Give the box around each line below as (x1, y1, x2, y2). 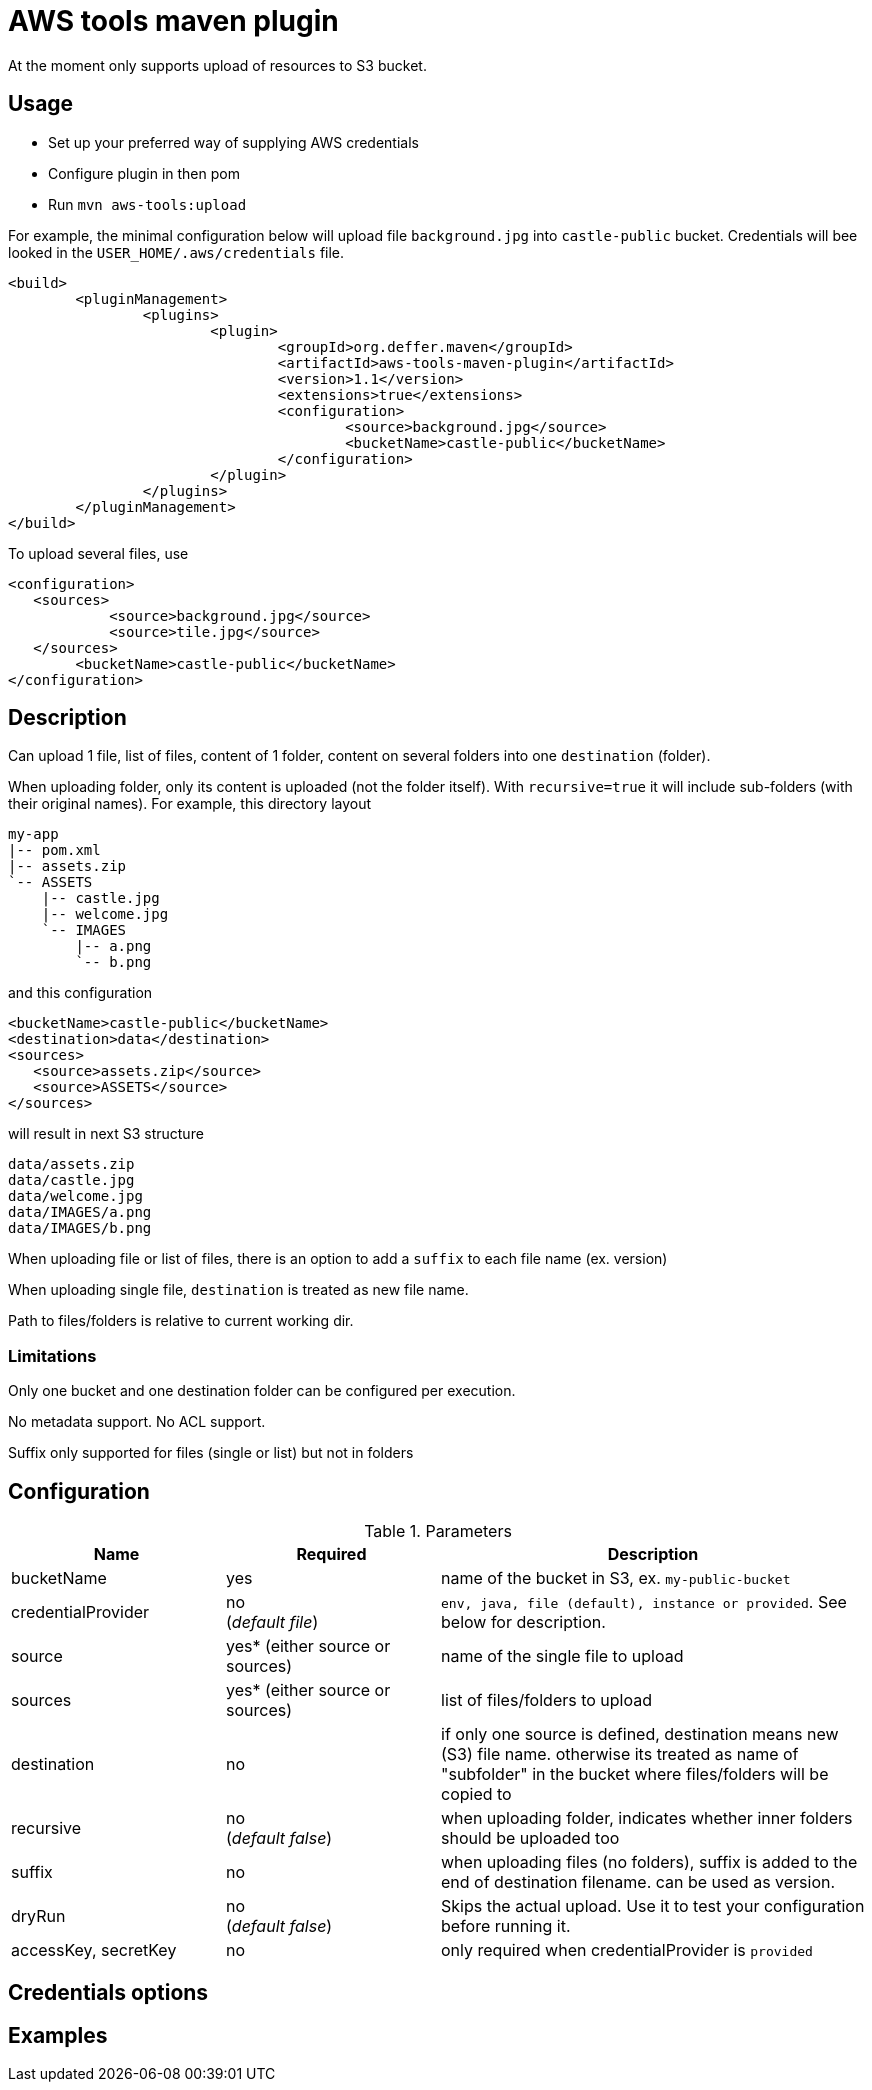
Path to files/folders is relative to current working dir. (8, 1312, 354, 1330)
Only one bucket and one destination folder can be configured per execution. (8, 1382, 516, 1400)
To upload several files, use (8, 544, 189, 562)
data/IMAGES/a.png (8, 1204, 152, 1221)
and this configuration (8, 984, 153, 1002)
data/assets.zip (8, 1156, 135, 1173)
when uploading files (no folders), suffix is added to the (441, 1852, 858, 1873)
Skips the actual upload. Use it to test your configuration (441, 1896, 865, 1917)
